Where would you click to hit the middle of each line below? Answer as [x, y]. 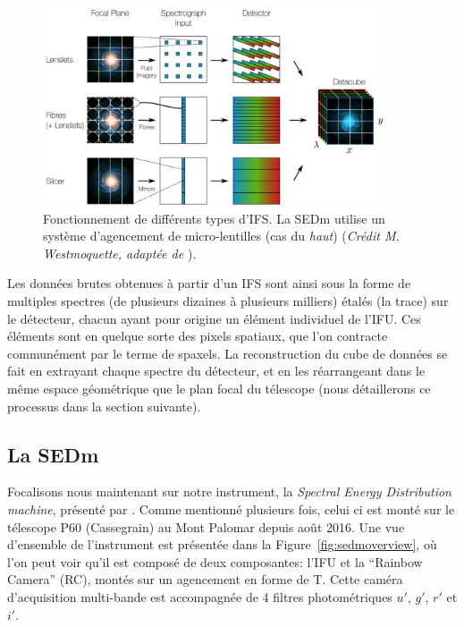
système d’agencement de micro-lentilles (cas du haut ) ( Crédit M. [221, 236]
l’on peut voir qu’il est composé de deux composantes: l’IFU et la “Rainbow [215, 561]
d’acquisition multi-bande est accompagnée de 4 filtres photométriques [200, 596]
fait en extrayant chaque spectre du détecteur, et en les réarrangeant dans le [216, 371]
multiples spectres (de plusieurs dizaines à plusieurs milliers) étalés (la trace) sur [228, 301]
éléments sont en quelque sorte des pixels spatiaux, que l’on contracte [198, 336]
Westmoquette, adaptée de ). [120, 253]
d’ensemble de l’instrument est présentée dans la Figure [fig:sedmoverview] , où [222, 544]
